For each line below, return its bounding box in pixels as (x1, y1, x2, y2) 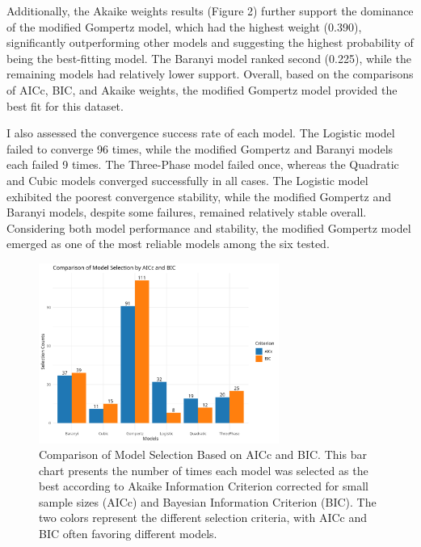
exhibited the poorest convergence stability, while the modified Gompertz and (6, 187, 391, 204)
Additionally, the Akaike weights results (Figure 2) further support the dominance (6, 2, 414, 19)
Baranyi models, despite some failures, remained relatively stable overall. (6, 204, 367, 221)
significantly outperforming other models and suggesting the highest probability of (6, 34, 414, 51)
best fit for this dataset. (6, 97, 124, 114)
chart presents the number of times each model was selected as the (39, 461, 368, 478)
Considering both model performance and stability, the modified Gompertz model (6, 219, 411, 236)
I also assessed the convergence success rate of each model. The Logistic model (6, 124, 395, 141)
